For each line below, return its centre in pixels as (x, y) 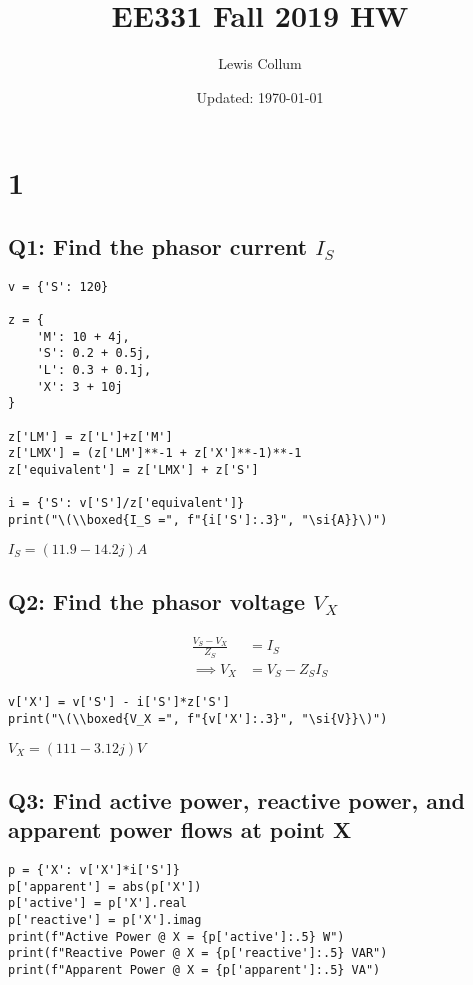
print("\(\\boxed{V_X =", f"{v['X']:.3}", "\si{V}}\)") (198, 718)
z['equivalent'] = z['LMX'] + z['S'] (133, 469)
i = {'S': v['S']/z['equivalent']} (126, 503)
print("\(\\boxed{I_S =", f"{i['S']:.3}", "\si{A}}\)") (198, 519)
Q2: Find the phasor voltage (156, 600)
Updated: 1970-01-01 (260, 96)
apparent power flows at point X (180, 829)
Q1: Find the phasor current (158, 245)
